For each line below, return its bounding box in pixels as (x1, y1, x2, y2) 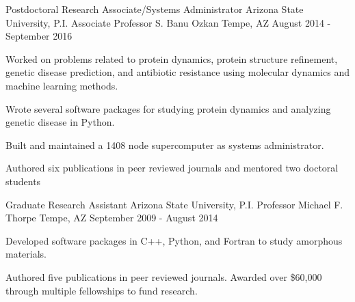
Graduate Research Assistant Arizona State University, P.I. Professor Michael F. (5, 197, 343, 211)
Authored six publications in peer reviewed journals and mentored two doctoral (5, 161, 339, 175)
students (5, 174, 41, 188)
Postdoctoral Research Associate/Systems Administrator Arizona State (5, 2, 304, 16)
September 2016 (5, 29, 73, 43)
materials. (5, 247, 47, 261)
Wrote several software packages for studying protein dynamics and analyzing (5, 101, 331, 115)
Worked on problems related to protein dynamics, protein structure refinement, (5, 51, 338, 66)
